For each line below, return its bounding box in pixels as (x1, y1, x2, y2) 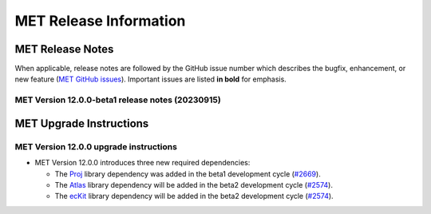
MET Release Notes (14, 42, 114, 56)
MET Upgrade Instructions (14, 117, 149, 130)
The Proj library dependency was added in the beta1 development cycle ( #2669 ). (54, 168, 321, 179)
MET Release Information (14, 12, 186, 30)
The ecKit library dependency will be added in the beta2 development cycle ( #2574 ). (54, 192, 334, 201)
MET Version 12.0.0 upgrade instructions (14, 141, 177, 152)
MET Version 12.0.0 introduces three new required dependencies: (34, 158, 251, 168)
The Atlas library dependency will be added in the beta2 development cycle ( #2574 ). (54, 180, 333, 189)
